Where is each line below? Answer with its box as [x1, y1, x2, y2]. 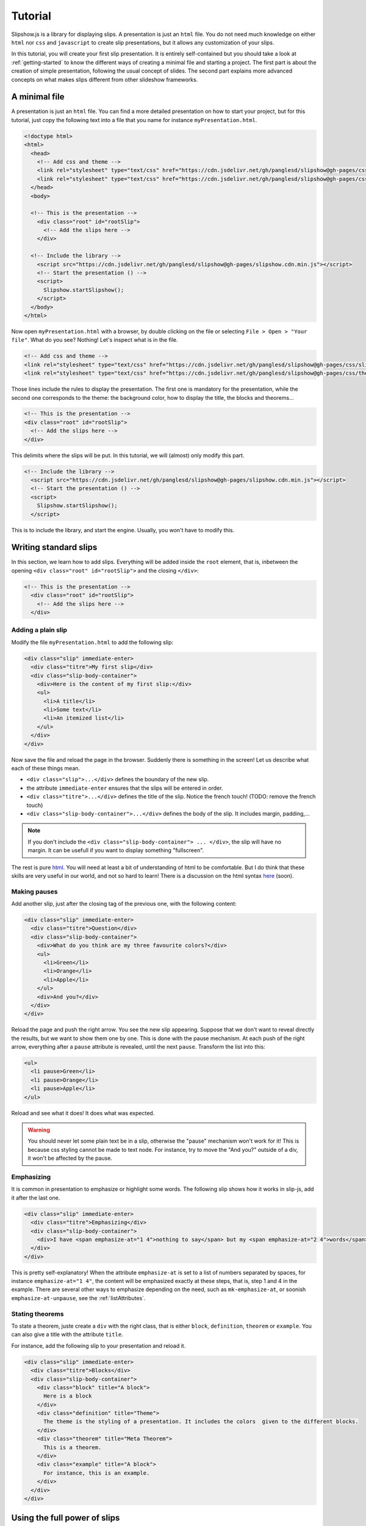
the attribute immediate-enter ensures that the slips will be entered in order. [26, 784, 223, 792]
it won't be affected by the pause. [27, 1154, 113, 1162]
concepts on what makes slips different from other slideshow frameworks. [11, 76, 198, 83]
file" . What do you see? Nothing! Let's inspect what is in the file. [11, 336, 178, 344]
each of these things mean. [11, 765, 81, 772]
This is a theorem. [43, 1444, 102, 1451]
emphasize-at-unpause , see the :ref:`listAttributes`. [11, 1294, 146, 1301]
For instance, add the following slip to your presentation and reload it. [11, 1342, 186, 1349]
